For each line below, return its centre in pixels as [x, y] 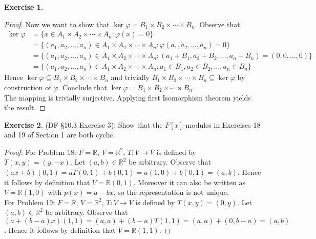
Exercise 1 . [24, 7]
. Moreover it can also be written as [189, 182]
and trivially [130, 77]
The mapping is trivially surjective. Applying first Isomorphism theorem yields [128, 97]
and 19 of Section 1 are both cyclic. [60, 135]
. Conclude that [83, 87]
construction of [28, 87]
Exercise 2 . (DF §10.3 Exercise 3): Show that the [83, 124]
